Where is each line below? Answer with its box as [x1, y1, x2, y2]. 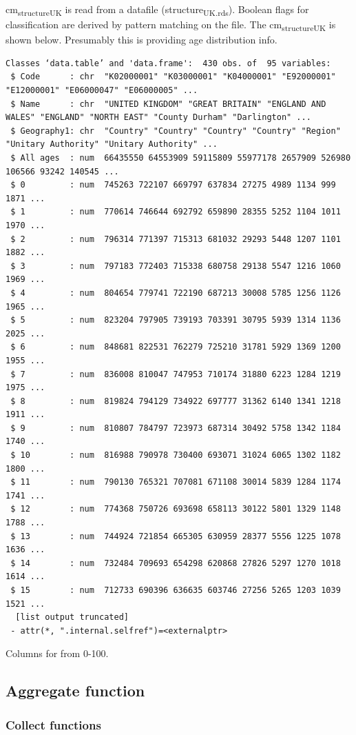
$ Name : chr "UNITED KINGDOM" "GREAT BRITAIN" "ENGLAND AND [10, 99, 326, 109]
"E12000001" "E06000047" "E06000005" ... [6, 85, 198, 96]
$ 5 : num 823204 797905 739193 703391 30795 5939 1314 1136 [10, 315, 341, 325]
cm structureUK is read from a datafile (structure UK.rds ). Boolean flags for [6, 2, 309, 18]
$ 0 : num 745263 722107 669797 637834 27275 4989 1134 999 [10, 180, 336, 190]
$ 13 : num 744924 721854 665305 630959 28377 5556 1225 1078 [10, 531, 341, 541]
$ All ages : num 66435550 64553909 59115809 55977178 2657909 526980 [10, 153, 351, 163]
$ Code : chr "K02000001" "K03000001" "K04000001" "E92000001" [10, 72, 336, 82]
